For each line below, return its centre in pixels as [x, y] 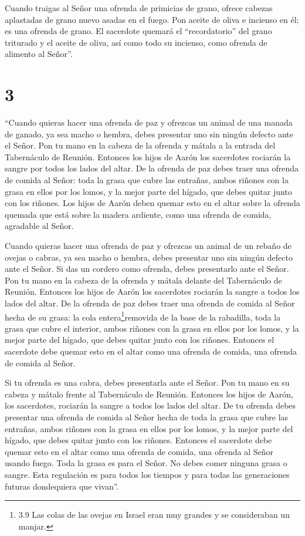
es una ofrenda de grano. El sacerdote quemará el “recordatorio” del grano [138, 31]
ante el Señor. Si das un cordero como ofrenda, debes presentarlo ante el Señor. [147, 269]
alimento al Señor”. [39, 54]
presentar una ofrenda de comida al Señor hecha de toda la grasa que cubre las [147, 417]
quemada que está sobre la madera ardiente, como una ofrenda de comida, [138, 214]
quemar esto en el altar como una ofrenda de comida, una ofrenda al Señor [139, 451]
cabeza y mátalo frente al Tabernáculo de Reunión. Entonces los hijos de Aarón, [149, 394]
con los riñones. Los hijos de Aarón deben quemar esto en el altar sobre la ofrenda [152, 203]
